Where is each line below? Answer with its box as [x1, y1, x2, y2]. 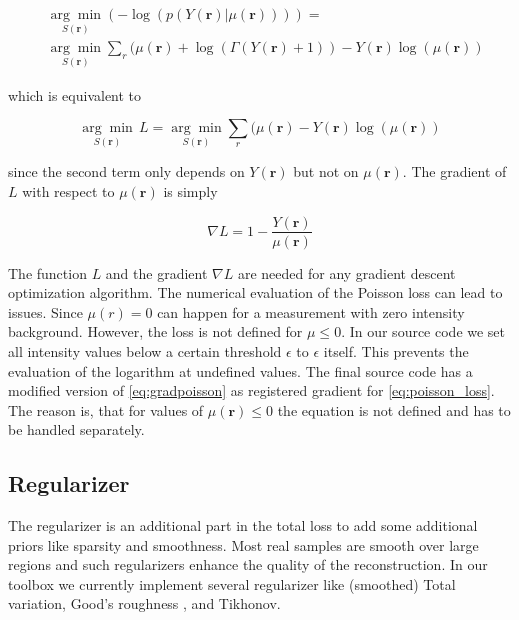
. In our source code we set [341, 321, 506, 342]
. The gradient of [402, 161, 507, 182]
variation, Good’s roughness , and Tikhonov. [8, 593, 281, 614]
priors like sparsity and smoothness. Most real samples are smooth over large [8, 534, 479, 555]
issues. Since [8, 301, 83, 322]
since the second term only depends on [8, 161, 245, 182]
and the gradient [105, 262, 208, 283]
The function [8, 262, 87, 283]
